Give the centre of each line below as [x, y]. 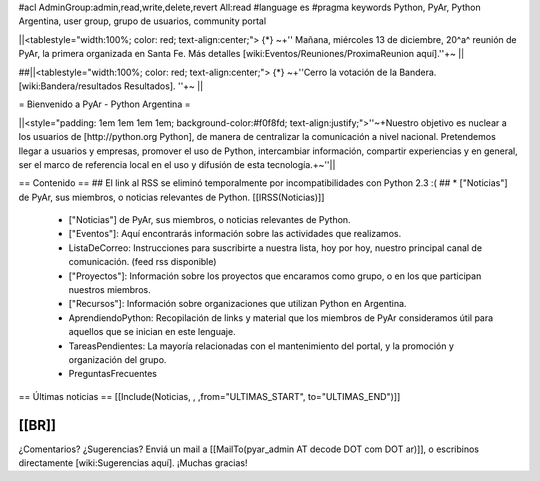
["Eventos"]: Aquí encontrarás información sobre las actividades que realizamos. [235, 234]
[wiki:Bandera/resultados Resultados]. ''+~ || [111, 86]
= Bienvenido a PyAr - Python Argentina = [104, 104]
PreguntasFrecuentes [112, 374]
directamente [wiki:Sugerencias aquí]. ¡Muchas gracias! [133, 463]
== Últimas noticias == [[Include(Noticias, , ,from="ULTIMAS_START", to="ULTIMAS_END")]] [209, 396]
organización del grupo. [117, 359]
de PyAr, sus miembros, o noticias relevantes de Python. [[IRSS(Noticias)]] [171, 197]
